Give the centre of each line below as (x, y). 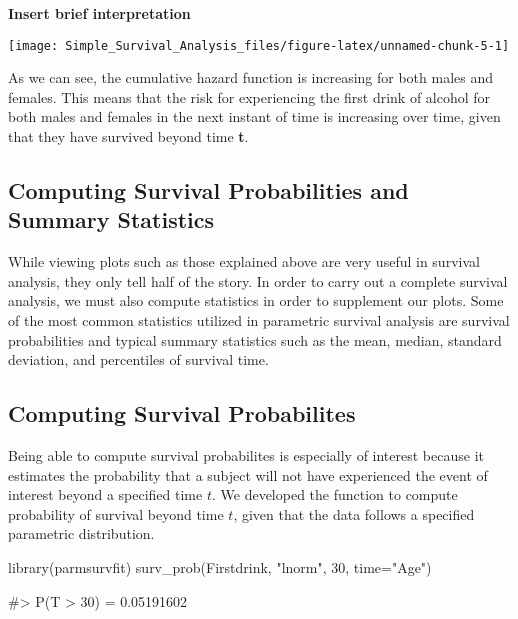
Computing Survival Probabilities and (208, 190)
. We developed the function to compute (334, 494)
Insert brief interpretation (99, 13)
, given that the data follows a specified (354, 513)
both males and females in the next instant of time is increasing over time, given (254, 116)
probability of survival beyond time (116, 513)
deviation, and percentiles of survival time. (138, 359)
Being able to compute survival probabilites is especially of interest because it (246, 454)
